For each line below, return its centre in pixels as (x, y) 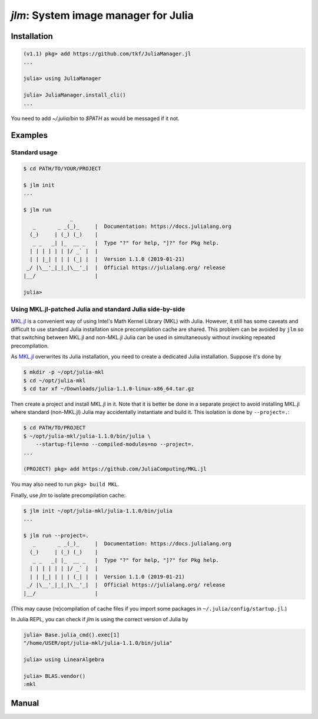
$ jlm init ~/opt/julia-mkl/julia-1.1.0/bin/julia (98, 511)
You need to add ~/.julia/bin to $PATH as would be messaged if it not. (95, 118)
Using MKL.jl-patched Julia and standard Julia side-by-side (98, 309)
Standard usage (34, 153)
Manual (25, 703)
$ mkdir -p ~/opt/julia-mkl (64, 372)
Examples (29, 135)
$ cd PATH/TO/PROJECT (54, 428)
